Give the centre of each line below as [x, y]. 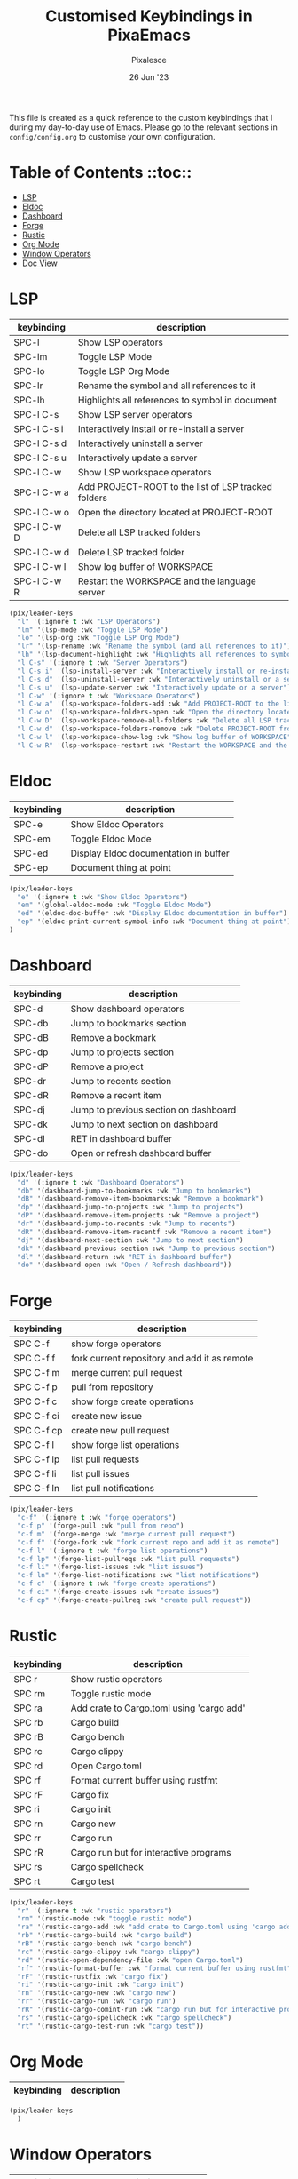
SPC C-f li [35, 1474]
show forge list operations [125, 1445]
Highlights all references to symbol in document [178, 400]
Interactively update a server [138, 458]
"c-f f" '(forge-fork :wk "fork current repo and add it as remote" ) [148, 1542]
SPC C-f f [35, 1359]
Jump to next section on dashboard [145, 1124]
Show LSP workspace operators [145, 472]
